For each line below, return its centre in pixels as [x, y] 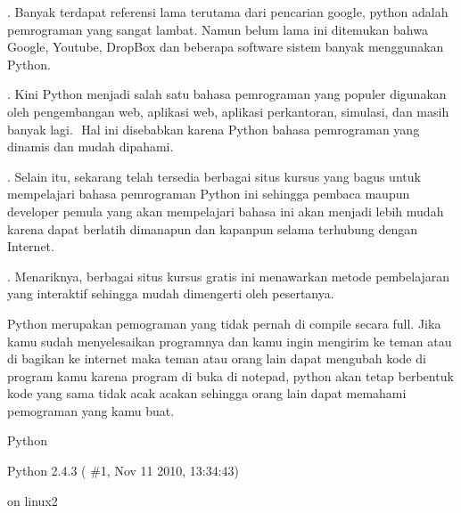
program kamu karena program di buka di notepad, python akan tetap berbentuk [230, 375]
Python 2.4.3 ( [47, 471]
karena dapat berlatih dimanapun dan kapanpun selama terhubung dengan [212, 228]
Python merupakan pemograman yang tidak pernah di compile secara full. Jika [224, 323]
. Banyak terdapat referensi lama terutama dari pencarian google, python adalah [228, 12]
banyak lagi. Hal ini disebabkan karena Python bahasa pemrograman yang [214, 129]
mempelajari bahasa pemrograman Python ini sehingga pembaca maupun [209, 194]
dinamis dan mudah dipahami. [91, 147]
